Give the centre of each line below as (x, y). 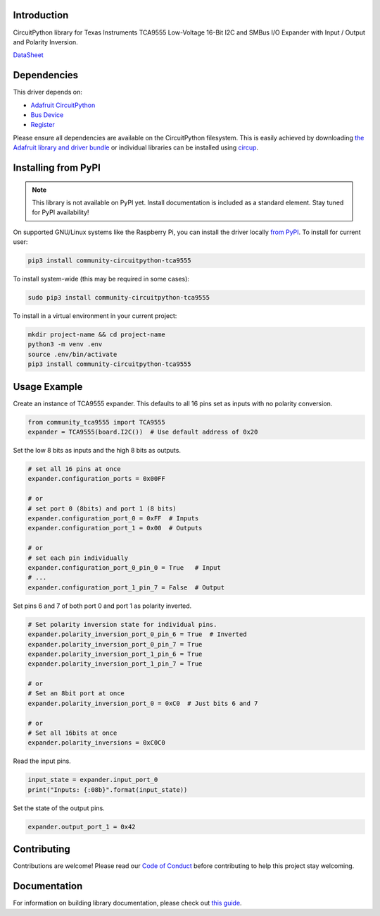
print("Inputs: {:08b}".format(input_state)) (108, 789)
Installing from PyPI (57, 167)
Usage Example (48, 387)
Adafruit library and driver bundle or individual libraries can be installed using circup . (136, 147)
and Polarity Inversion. (45, 42)
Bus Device (47, 115)
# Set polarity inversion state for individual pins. (122, 624)
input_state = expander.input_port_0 (93, 780)
